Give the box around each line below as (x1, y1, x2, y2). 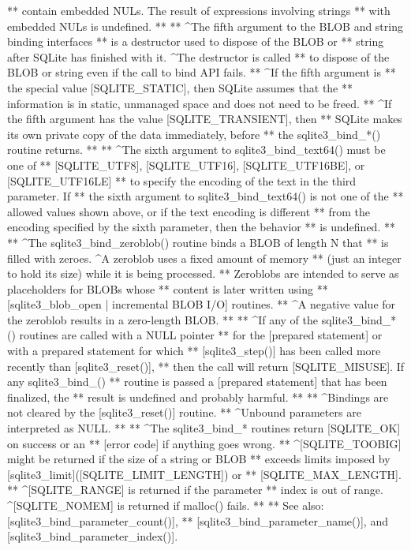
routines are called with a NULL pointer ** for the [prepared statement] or (19, 327, 383, 343)
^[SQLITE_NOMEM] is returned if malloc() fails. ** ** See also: (7, 497, 324, 513)
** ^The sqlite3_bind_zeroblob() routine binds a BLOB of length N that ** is (7, 234, 389, 250)
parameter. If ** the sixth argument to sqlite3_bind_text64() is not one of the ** (7, 188, 404, 204)
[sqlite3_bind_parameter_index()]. (7, 528, 178, 544)
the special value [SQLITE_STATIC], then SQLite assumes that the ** (7, 79, 353, 95)
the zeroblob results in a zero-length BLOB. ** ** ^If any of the (7, 311, 319, 327)
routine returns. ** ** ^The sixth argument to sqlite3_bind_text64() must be (7, 141, 386, 158)
